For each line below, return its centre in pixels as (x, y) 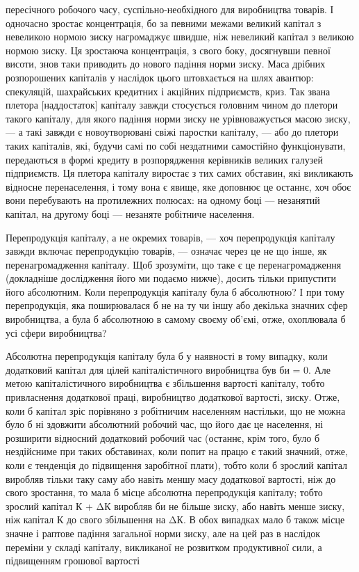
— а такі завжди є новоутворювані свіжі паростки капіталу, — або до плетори (172, 132)
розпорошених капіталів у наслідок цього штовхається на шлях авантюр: (160, 77)
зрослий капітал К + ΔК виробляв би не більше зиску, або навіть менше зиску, (175, 506)
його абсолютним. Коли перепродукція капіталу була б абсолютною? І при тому (175, 291)
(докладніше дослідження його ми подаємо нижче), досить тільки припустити (171, 278)
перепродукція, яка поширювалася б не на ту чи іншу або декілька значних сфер (177, 305)
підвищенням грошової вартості (73, 561)
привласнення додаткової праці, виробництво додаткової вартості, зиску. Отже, (173, 397)
